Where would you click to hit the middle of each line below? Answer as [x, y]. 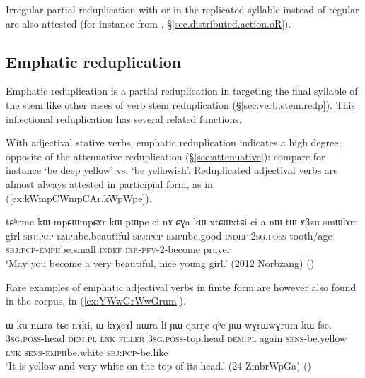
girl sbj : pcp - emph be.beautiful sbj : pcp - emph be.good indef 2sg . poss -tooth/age [169, 235]
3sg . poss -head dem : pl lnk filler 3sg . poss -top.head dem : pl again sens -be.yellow [176, 338]
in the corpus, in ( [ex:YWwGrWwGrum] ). [96, 301]
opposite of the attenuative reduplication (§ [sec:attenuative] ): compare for [166, 156]
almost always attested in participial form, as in [109, 183]
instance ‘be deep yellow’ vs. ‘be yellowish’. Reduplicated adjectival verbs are [172, 170]
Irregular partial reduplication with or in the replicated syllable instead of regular [182, 9]
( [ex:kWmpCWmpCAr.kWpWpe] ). [79, 197]
